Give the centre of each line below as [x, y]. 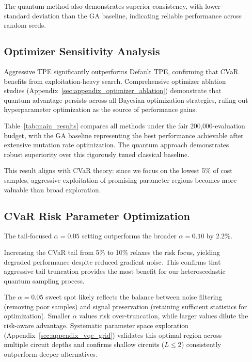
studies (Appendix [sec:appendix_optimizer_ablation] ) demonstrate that [113, 90]
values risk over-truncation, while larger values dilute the [164, 316]
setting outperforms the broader [129, 236]
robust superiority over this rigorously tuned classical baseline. [97, 154]
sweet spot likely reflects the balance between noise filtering [134, 297]
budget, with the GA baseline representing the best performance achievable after [124, 135]
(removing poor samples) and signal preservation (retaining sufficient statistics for [126, 306]
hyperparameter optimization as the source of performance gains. [101, 109]
